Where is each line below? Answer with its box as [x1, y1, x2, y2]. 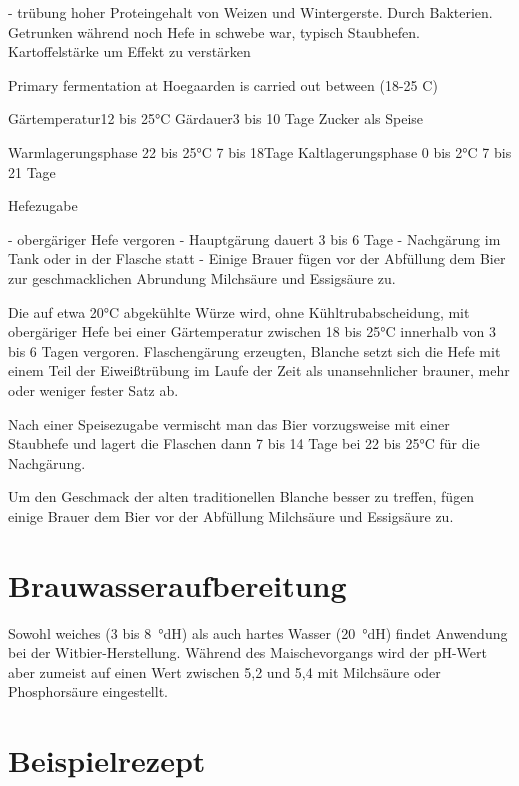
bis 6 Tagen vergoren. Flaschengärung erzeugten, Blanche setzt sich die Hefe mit [8, 340, 501, 361]
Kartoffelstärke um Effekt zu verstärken [8, 41, 251, 62]
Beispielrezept [8, 740, 206, 781]
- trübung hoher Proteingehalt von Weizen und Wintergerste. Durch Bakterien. [8, 2, 493, 22]
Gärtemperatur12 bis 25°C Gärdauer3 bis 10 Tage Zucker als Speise [8, 108, 424, 129]
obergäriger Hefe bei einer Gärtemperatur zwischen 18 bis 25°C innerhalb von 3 [8, 321, 497, 342]
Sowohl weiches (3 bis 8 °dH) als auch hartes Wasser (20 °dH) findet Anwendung [8, 622, 508, 643]
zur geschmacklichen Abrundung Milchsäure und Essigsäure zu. [8, 267, 396, 288]
